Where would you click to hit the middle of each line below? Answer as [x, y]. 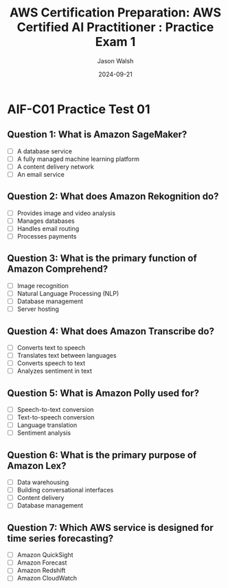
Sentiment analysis [44, 433]
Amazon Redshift [41, 570]
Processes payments [47, 236]
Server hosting [38, 309]
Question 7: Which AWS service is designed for [111, 527]
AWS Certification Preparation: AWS [115, 13]
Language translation [47, 425]
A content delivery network [55, 166]
